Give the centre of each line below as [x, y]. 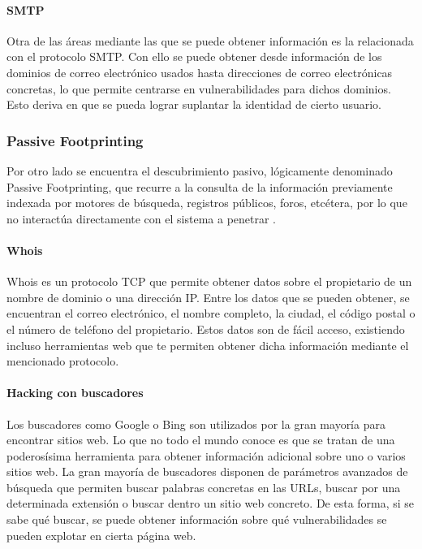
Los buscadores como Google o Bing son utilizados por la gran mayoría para [196, 424]
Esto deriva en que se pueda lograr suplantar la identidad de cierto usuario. [194, 104]
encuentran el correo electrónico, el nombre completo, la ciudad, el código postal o [211, 313]
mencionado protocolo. [63, 361]
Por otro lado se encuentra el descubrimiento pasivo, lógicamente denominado [200, 170]
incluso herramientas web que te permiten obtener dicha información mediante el [208, 345]
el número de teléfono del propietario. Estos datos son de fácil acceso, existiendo [206, 329]
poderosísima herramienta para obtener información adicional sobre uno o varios [206, 455]
